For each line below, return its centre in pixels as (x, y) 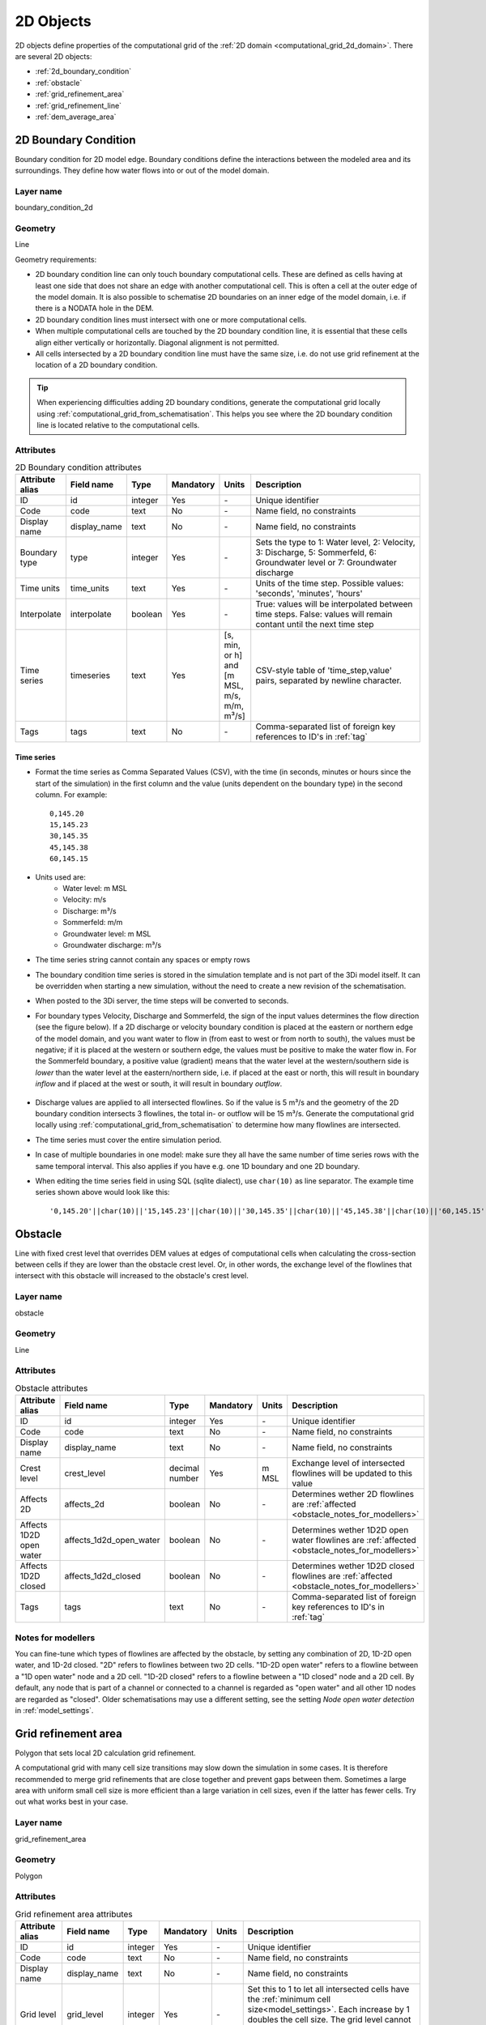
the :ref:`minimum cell (289, 1999)
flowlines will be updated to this (352, 1473)
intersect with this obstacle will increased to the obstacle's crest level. (132, 1276)
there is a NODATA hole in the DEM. (94, 309)
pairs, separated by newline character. (329, 680)
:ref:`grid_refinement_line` (78, 105)
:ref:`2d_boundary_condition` (83, 71)
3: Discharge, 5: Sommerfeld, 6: (316, 552)
